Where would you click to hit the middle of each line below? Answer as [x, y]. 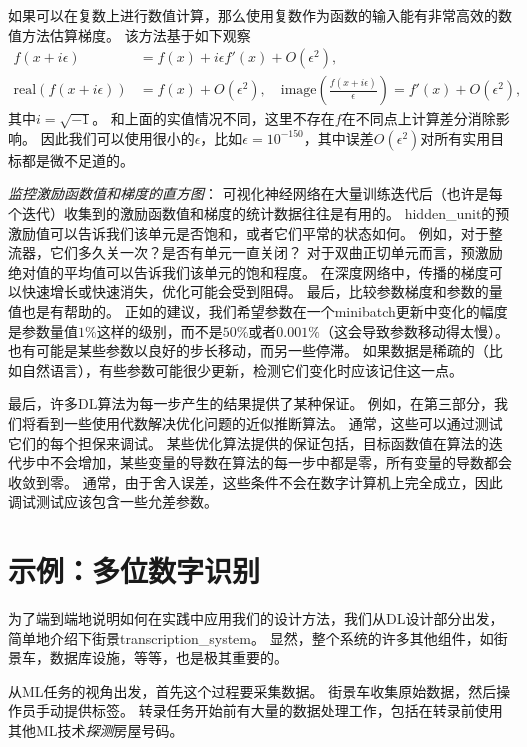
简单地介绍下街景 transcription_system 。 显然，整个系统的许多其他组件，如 [251, 637]
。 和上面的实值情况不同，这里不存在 [213, 118]
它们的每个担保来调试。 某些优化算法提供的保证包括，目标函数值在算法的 [248, 442]
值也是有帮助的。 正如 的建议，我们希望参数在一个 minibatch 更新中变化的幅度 [258, 311]
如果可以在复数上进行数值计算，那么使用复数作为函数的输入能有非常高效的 [253, 15]
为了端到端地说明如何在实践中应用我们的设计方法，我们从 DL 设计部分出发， [256, 618]
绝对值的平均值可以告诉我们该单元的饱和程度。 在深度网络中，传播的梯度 [248, 271]
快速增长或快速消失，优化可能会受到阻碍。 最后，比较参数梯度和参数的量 [262, 291]
